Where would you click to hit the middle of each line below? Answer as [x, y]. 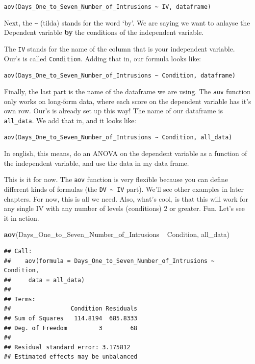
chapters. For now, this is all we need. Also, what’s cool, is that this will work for [126, 198]
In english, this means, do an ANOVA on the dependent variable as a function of [126, 153]
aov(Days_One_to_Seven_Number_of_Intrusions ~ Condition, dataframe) [120, 76]
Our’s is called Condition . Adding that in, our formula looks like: [102, 58]
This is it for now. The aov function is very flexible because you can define [116, 179]
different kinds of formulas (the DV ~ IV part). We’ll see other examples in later [124, 189]
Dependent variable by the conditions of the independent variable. [104, 32]
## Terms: [20, 299]
